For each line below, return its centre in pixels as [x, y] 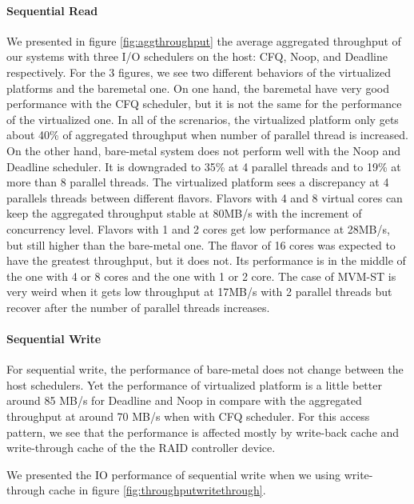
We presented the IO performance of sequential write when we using [174, 474]
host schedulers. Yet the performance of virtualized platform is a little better [194, 384]
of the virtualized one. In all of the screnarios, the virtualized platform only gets [203, 119]
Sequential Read [52, 10]
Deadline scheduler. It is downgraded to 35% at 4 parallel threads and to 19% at [204, 166]
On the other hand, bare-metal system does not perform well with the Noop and [204, 150]
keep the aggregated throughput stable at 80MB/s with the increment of [184, 213]
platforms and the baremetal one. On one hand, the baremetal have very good [198, 88]
